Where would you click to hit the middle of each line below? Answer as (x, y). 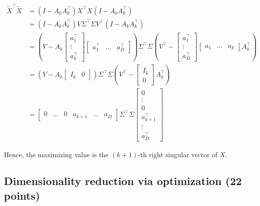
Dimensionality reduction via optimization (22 (123, 181)
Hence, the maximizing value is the (56, 154)
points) (22, 195)
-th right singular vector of (178, 154)
